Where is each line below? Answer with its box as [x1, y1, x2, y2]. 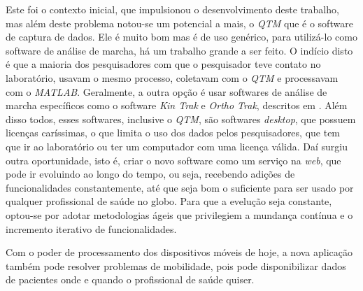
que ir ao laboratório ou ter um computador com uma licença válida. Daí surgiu [6, 139, 348, 153]
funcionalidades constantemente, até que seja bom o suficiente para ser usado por [6, 180, 354, 194]
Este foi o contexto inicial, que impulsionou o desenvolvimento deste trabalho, [6, 2, 339, 16]
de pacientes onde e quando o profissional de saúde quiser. [6, 272, 255, 287]
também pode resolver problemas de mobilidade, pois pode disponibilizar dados [6, 258, 346, 273]
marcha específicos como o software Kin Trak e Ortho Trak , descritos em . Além [6, 98, 348, 113]
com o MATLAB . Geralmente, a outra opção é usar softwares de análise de [6, 84, 327, 99]
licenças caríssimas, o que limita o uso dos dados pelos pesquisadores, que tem [6, 125, 341, 140]
